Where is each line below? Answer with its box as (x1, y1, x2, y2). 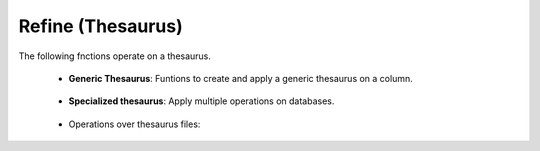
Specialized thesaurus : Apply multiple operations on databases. (68, 95, 335, 107)
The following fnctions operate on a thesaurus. (18, 50, 212, 62)
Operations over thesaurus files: (68, 118, 201, 130)
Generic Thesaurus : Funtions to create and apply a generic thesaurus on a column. (68, 72, 414, 84)
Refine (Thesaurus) (18, 15, 184, 37)
